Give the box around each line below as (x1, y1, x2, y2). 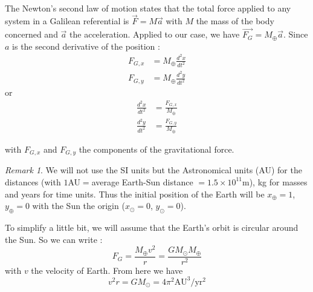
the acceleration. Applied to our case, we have (69, 28, 240, 41)
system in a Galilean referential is (5, 15, 129, 27)
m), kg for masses (242, 175, 308, 188)
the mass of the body (196, 15, 274, 27)
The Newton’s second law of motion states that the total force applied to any (5, 1, 291, 14)
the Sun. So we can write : (5, 233, 103, 245)
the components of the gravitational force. (79, 142, 234, 155)
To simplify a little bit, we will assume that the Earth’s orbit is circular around (5, 221, 298, 233)
